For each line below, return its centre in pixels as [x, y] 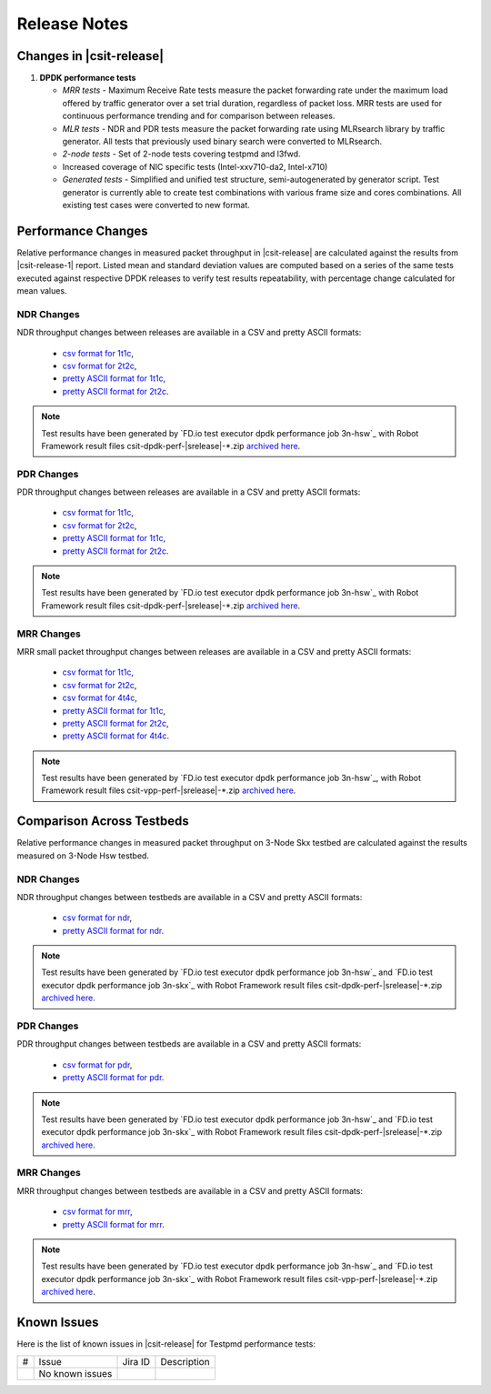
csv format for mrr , [98, 1212]
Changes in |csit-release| [90, 56]
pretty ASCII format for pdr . [113, 1078]
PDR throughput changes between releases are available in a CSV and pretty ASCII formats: [189, 492]
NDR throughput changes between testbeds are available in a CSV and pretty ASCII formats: [190, 897]
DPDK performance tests [88, 78]
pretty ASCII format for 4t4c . [116, 736]
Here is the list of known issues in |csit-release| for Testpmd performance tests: [166, 1344]
